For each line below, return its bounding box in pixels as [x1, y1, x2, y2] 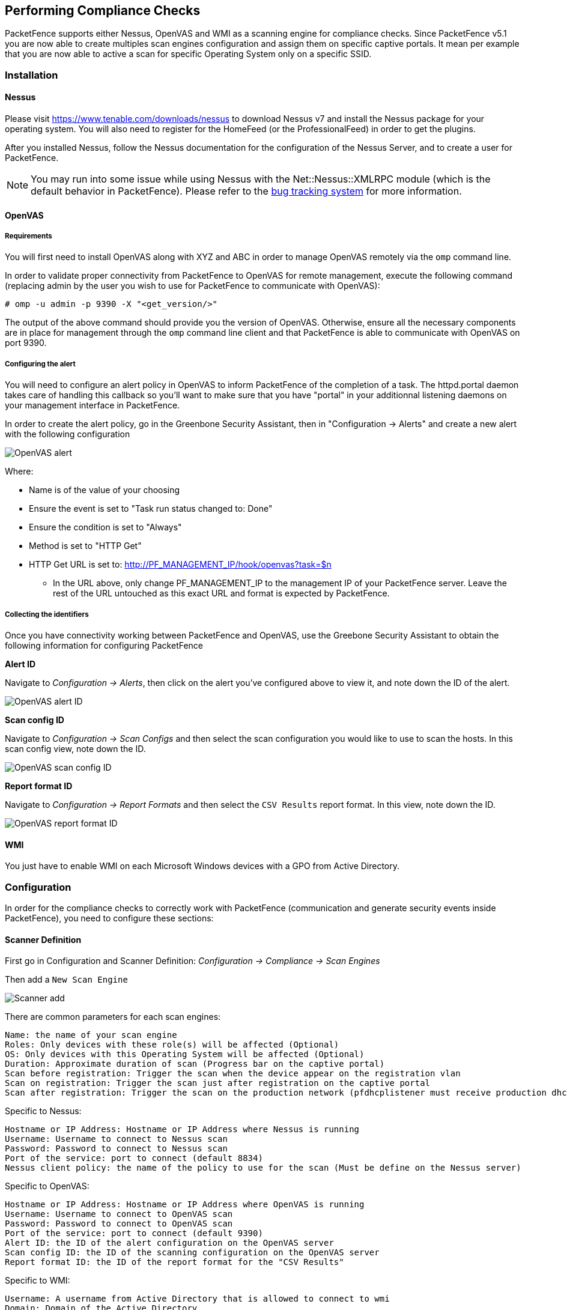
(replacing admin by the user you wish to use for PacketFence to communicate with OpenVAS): [5, 280, 380, 291]
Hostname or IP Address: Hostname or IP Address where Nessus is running [5, 1124, 360, 1135]
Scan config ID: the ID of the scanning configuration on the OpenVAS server [5, 1248, 380, 1258]
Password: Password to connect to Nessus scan [5, 1144, 228, 1154]
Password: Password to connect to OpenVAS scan [5, 1219, 233, 1229]
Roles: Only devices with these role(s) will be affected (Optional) [5, 1040, 339, 1050]
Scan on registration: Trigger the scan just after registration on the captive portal [5, 1078, 431, 1088]
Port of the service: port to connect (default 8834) [5, 1153, 263, 1163]
